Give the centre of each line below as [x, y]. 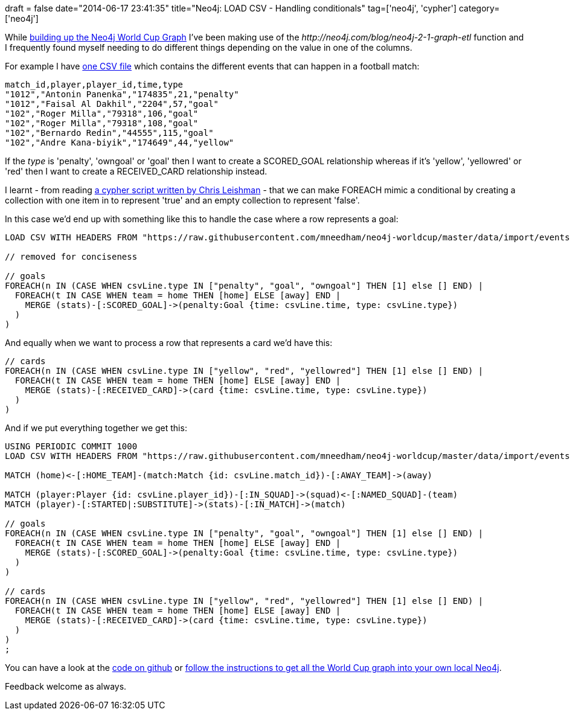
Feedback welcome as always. [66, 686]
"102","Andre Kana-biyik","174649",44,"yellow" [120, 143]
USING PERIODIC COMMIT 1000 [71, 446]
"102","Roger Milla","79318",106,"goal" [102, 114]
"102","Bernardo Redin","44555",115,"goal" [109, 133]
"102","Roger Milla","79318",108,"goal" [102, 123]
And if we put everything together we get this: [96, 428]
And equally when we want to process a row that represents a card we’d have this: [169, 343]
